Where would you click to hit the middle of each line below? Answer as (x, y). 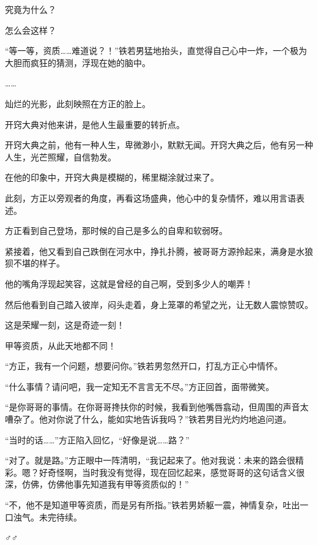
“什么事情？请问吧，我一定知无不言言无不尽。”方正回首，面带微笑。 (140, 386)
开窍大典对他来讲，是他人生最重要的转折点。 (95, 124)
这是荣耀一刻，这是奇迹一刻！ (65, 325)
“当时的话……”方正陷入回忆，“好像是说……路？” (97, 439)
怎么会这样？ (31, 30)
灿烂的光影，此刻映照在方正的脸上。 (78, 103)
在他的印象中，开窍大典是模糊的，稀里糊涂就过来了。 (112, 177)
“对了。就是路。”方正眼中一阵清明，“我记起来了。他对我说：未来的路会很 (150, 460)
